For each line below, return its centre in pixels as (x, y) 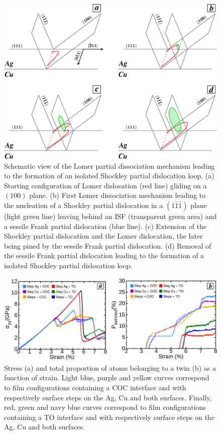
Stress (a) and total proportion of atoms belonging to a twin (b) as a (110, 367)
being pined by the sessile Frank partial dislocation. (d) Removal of (108, 245)
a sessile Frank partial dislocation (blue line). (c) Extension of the (105, 226)
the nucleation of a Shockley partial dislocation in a (84, 205)
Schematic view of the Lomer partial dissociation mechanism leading (109, 166)
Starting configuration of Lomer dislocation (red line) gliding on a (105, 185)
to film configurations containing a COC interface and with (95, 387)
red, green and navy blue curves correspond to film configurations (105, 407)
